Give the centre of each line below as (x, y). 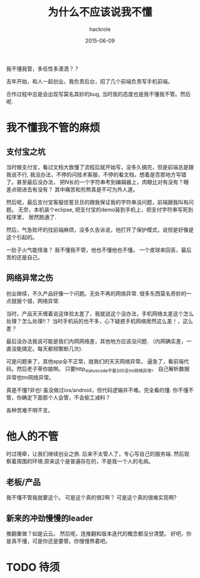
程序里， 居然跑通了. (31, 217)
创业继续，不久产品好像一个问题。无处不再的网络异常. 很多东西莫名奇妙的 (96, 293)
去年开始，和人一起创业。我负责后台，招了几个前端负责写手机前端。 (90, 81)
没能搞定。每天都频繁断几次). (47, 348)
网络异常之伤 (30, 278)
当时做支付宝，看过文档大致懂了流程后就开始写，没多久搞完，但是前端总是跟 (100, 167)
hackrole (100, 29)
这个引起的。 (22, 237)
